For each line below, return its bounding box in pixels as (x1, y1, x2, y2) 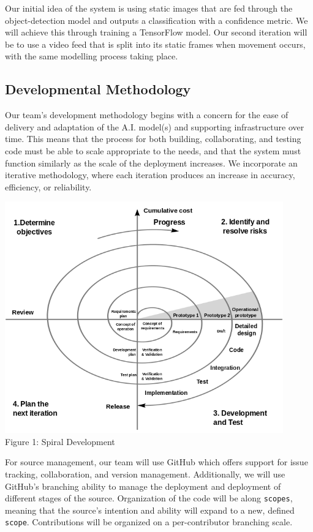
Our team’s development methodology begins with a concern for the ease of (5, 108, 288, 121)
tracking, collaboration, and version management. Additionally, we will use (5, 468, 285, 481)
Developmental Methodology (5, 80, 191, 99)
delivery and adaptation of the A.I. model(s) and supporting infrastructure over (5, 120, 304, 133)
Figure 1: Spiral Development (5, 435, 115, 448)
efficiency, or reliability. (5, 180, 92, 193)
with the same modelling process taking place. (5, 50, 178, 62)
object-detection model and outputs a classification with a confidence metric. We (5, 13, 308, 26)
